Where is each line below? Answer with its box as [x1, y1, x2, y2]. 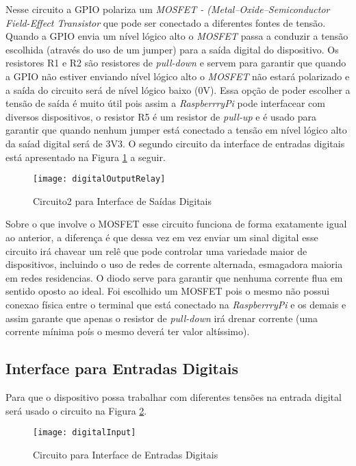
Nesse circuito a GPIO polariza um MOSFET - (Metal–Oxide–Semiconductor [5, 2, 330, 16]
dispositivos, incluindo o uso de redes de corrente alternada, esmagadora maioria [5, 257, 343, 271]
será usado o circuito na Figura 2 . [5, 403, 147, 417]
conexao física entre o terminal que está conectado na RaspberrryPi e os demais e [5, 297, 346, 311]
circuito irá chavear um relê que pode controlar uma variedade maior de [5, 243, 307, 258]
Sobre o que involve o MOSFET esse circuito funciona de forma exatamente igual [5, 217, 347, 231]
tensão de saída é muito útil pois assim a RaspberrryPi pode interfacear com [5, 96, 325, 110]
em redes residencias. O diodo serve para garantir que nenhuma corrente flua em [5, 270, 343, 284]
